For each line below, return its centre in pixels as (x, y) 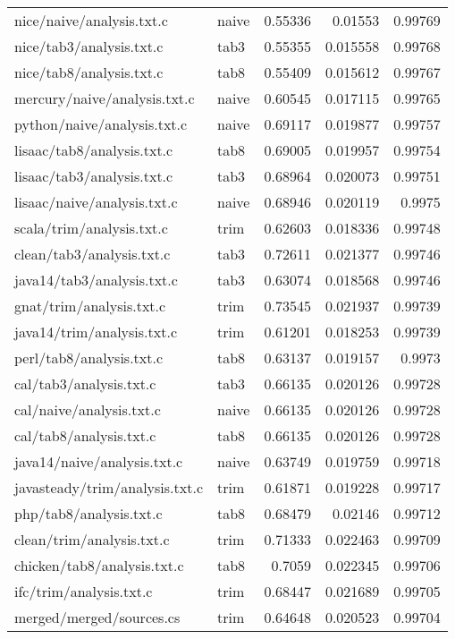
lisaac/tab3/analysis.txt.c (94, 176)
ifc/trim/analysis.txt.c (84, 591)
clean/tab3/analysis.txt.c (93, 254)
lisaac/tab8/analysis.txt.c (94, 150)
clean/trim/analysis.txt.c (92, 539)
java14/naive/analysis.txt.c (99, 461)
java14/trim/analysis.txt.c (96, 332)
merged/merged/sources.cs (97, 617)
